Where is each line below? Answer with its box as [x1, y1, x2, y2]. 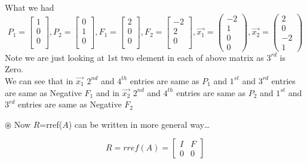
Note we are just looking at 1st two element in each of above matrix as [5, 51, 264, 63]
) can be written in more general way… [68, 118, 210, 130]
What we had [5, 1, 54, 13]
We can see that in [5, 74, 73, 87]
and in [96, 86, 119, 99]
